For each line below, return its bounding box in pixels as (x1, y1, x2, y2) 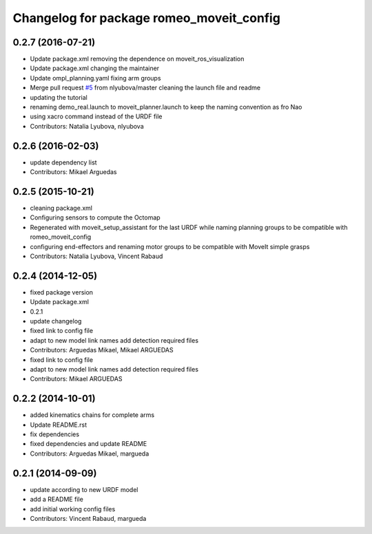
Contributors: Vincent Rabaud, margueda (30, 514, 147, 522)
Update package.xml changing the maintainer (30, 64, 160, 72)
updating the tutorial (30, 93, 87, 101)
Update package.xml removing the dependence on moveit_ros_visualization (30, 55, 245, 63)
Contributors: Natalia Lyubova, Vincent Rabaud (30, 252, 163, 260)
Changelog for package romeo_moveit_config (12, 10, 280, 25)
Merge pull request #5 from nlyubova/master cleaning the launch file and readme (30, 83, 261, 92)
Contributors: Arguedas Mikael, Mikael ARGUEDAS (30, 346, 174, 354)
